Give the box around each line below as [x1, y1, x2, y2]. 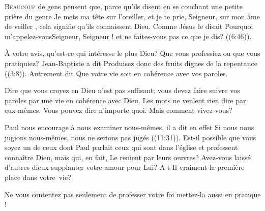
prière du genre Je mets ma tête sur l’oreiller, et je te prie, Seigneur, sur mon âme [5, 11, 260, 21]
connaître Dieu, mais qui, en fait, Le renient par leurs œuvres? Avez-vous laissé [5, 152, 251, 162]
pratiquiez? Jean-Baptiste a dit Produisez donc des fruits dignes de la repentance [5, 57, 257, 68]
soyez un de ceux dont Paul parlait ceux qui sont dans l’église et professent [5, 142, 238, 153]
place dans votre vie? [5, 171, 71, 182]
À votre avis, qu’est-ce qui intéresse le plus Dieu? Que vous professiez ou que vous [5, 48, 260, 58]
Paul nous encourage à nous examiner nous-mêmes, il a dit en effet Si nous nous [5, 122, 254, 132]
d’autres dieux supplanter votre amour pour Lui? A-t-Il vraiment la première [5, 162, 245, 172]
